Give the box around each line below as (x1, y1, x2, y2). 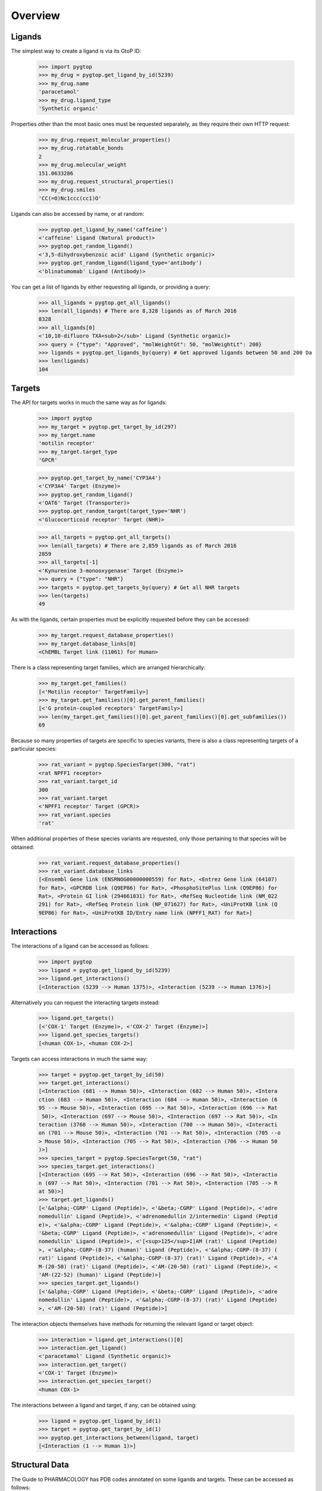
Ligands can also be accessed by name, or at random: (11, 210, 144, 217)
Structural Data (11, 1460, 69, 1470)
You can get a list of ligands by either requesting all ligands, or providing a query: (11, 283, 210, 290)
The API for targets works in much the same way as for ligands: (11, 399, 167, 406)
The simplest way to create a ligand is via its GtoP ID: (11, 48, 141, 55)
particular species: (11, 745, 57, 753)
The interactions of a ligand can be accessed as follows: (11, 942, 150, 949)
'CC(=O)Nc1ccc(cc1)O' (38, 194, 102, 202)
